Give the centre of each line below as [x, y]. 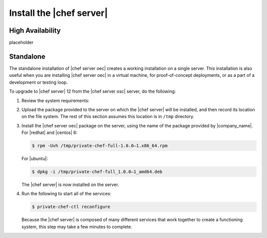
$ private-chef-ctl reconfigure [71, 207]
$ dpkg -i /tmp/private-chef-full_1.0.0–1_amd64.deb [97, 172]
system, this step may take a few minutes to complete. [77, 227]
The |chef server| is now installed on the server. [70, 185]
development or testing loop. [38, 82]
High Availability [35, 30]
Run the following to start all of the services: [66, 194]
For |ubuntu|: [35, 159]
